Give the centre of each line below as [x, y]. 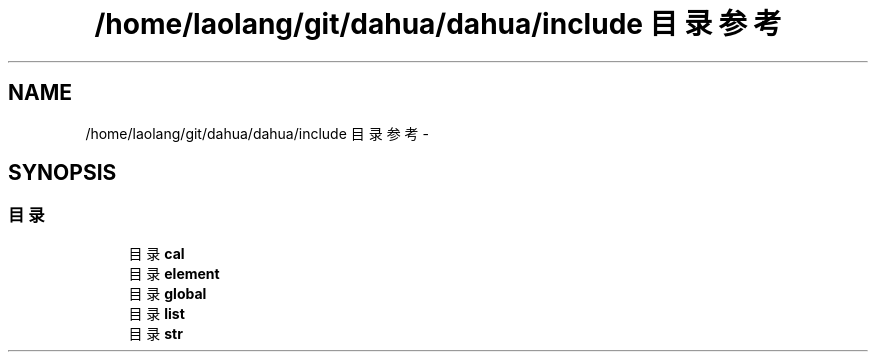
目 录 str [155, 333]
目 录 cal [156, 253]
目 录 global [167, 293]
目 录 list [156, 313]
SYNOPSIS [62, 173]
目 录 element [174, 273]
